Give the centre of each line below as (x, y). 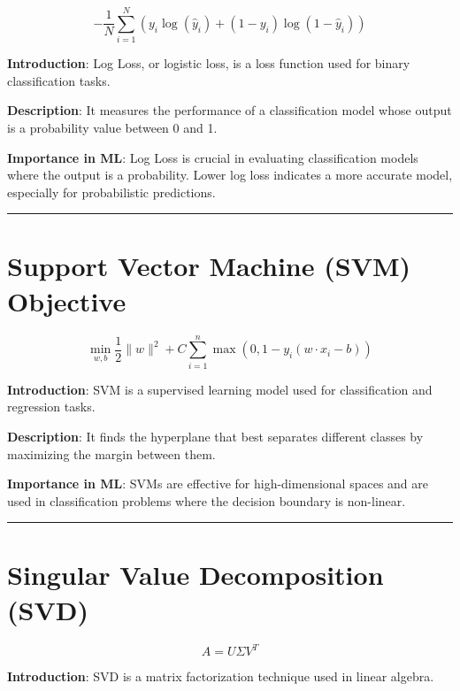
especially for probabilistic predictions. (111, 192)
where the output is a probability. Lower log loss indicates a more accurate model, (230, 175)
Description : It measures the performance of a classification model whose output (230, 110)
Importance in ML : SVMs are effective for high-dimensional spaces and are (218, 484)
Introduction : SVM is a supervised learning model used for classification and (220, 389)
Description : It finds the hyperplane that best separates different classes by (215, 436)
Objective (67, 300)
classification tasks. (59, 80)
